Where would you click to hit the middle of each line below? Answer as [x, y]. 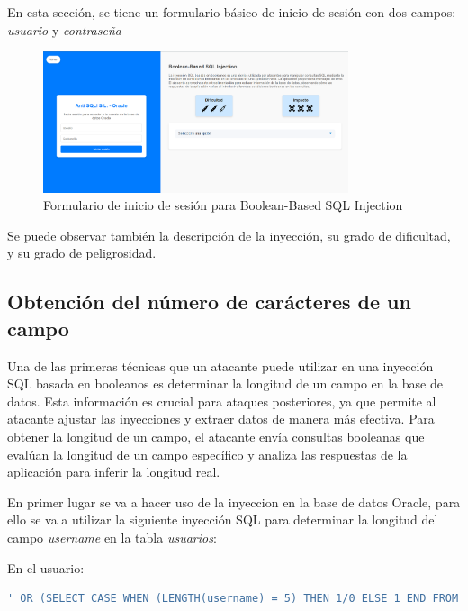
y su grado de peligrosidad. [82, 253]
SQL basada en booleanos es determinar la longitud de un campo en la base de [225, 383]
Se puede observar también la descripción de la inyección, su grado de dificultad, [229, 235]
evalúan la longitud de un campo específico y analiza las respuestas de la [207, 454]
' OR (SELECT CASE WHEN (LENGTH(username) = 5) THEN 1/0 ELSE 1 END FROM [233, 599]
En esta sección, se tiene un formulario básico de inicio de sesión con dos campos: [232, 12]
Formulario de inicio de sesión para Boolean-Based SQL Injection [223, 205]
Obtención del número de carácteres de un [209, 301]
